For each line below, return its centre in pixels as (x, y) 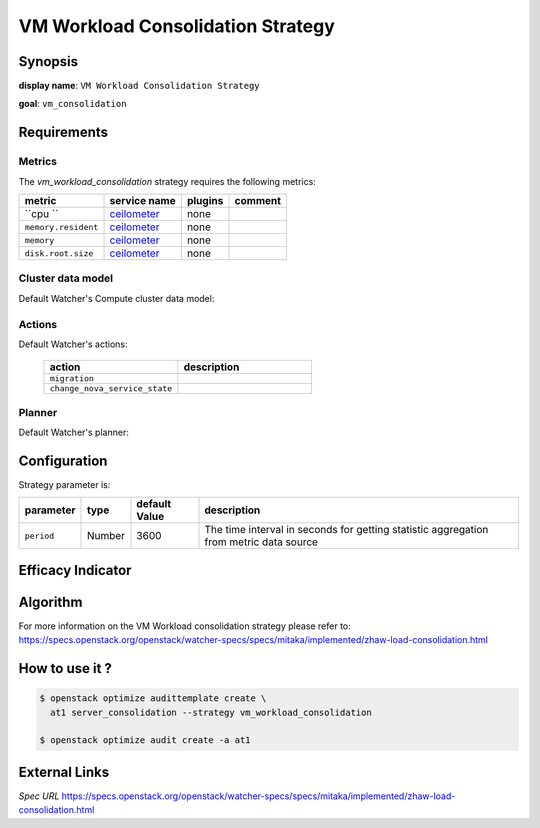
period (39, 535)
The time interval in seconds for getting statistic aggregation (346, 530)
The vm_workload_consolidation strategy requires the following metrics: (167, 181)
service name (142, 200)
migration (72, 378)
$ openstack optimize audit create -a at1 (145, 740)
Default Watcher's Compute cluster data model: (116, 298)
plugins (205, 200)
